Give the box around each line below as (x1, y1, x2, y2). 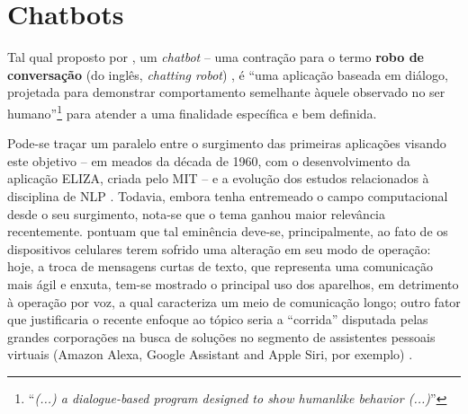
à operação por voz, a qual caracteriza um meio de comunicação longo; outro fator (7, 292, 461, 311)
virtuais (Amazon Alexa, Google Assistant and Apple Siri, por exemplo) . (7, 345, 413, 364)
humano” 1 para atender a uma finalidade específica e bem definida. (7, 101, 377, 122)
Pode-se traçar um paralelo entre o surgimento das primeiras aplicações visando (7, 134, 446, 153)
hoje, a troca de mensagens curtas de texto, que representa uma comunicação (7, 257, 433, 276)
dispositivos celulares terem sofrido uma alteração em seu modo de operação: (7, 239, 431, 258)
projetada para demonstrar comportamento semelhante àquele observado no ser (7, 83, 445, 101)
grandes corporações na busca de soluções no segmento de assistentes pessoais (7, 327, 436, 346)
